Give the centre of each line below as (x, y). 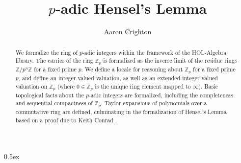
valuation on (31, 86)
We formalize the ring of (47, 52)
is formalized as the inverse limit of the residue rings (170, 60)
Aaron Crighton (128, 32)
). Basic (208, 86)
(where (66, 86)
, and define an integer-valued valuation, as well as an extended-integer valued (118, 78)
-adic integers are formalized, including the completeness (161, 95)
